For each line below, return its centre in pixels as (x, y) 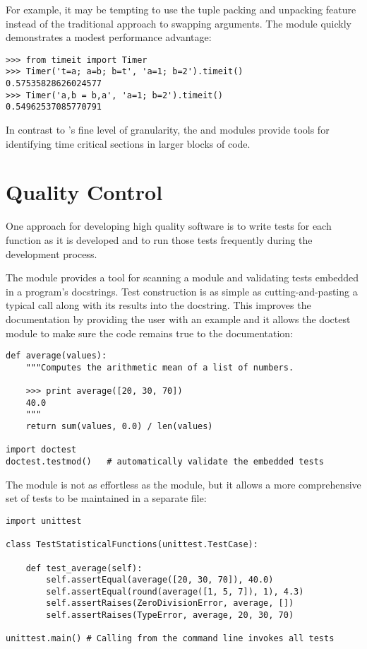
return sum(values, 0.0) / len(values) (119, 427)
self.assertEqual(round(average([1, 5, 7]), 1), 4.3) (175, 591)
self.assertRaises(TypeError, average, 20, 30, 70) (170, 615)
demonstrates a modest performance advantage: (109, 37)
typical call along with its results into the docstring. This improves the (158, 305)
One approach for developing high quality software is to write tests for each (169, 226)
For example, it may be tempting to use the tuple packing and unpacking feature (181, 9)
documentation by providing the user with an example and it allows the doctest (178, 318)
